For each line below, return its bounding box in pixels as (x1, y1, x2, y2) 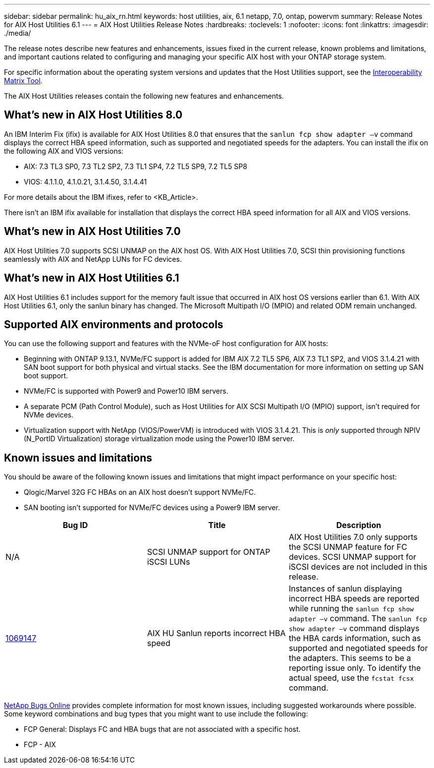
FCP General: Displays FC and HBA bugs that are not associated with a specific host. (24, 725, 301, 734)
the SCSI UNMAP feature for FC (288, 542, 407, 552)
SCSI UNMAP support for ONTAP (147, 547, 271, 557)
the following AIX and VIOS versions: (4, 146, 124, 155)
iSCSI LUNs (147, 557, 190, 567)
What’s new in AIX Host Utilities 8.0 (4, 109, 183, 121)
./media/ (4, 29, 31, 37)
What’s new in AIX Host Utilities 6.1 (4, 272, 179, 285)
